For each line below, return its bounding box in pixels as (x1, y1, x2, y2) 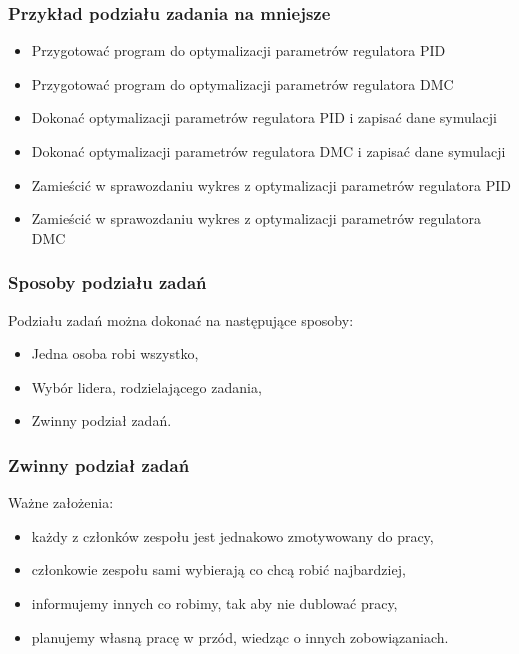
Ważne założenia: (8, 492, 114, 513)
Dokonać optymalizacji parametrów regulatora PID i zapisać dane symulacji (31, 107, 498, 128)
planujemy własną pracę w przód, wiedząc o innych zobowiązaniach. (31, 626, 449, 647)
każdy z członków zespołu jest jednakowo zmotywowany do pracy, (31, 525, 434, 546)
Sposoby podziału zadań (8, 270, 207, 295)
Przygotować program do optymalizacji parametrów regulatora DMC (31, 73, 454, 94)
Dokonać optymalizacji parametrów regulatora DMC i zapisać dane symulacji (31, 141, 506, 161)
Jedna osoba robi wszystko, (31, 343, 199, 364)
